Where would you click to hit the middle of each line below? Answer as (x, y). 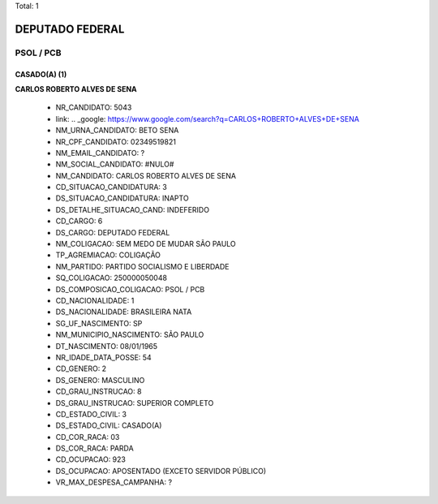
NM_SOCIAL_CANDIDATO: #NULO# (115, 164)
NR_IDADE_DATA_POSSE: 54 (103, 357)
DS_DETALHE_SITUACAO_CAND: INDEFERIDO (133, 209)
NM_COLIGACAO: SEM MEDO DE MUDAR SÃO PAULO (146, 244)
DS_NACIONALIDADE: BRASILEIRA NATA (124, 312)
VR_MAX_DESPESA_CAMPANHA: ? (114, 482)
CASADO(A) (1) (41, 74)
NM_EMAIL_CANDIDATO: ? (100, 153)
